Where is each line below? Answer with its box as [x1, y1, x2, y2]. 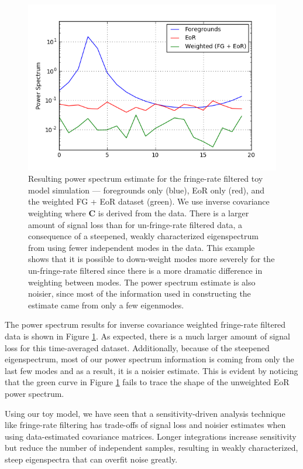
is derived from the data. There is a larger [98, 207, 249, 219]
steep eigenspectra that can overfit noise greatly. [5, 453, 178, 465]
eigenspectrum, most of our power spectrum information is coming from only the [5, 353, 294, 365]
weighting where [28, 207, 86, 219]
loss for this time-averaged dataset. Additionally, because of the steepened [5, 341, 270, 354]
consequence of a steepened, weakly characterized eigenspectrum [28, 230, 259, 242]
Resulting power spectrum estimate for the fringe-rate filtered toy [28, 172, 263, 185]
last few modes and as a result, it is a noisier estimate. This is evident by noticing [5, 364, 298, 376]
